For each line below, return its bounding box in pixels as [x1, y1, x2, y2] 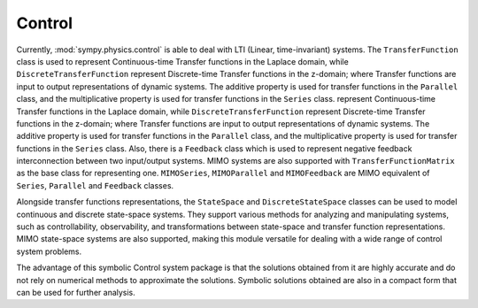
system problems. [16, 246, 82, 257]
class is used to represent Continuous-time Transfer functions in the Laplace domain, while [16, 56, 349, 66]
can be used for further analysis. [16, 287, 136, 297]
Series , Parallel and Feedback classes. [16, 180, 174, 190]
